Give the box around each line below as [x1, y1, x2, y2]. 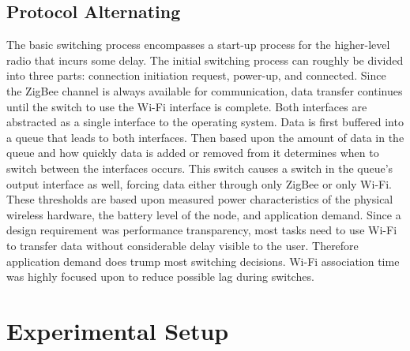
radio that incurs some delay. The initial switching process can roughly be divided [6, 51, 404, 68]
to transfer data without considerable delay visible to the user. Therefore [6, 237, 359, 253]
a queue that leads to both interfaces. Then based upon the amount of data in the [6, 129, 404, 145]
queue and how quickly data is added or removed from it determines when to [6, 144, 379, 161]
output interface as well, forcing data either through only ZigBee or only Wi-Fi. [6, 175, 392, 192]
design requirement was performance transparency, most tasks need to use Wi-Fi [6, 222, 397, 238]
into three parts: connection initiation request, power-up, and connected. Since [6, 67, 386, 84]
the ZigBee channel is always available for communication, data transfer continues [6, 82, 403, 99]
